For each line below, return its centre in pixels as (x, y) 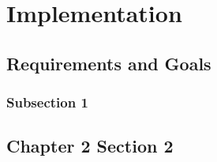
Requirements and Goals (109, 63)
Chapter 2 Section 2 (90, 146)
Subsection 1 (47, 102)
